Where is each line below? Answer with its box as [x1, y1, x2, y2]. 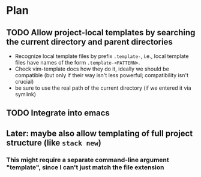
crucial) [14, 78, 34, 85]
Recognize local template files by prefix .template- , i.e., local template [14, 53, 189, 60]
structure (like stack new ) [6, 138, 102, 148]
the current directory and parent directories [6, 36, 173, 47]
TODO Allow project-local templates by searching [6, 28, 196, 38]
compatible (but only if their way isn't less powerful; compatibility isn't [14, 72, 189, 78]
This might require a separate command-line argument [6, 155, 169, 164]
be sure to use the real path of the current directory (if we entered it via [14, 84, 191, 91]
